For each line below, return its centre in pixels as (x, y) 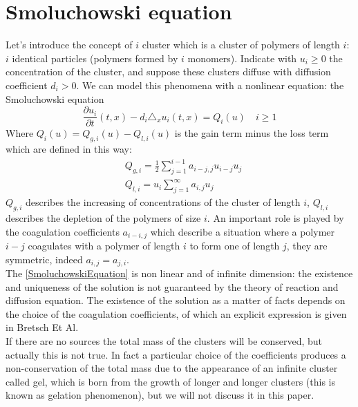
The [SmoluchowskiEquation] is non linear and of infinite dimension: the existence (179, 273)
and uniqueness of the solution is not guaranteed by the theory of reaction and (172, 286)
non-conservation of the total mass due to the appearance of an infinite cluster (172, 368)
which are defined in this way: (69, 148)
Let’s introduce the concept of (69, 45)
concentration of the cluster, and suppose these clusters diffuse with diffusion (168, 72)
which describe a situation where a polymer (243, 231)
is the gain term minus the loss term (252, 133)
